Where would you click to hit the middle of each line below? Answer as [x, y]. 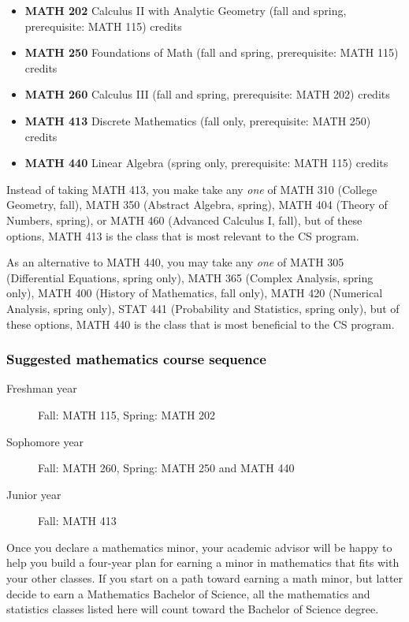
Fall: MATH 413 [77, 521]
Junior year [34, 494]
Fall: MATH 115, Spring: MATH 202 [127, 414]
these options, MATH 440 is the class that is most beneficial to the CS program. [201, 324]
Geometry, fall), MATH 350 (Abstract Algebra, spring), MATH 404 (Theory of [197, 205]
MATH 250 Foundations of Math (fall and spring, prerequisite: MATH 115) [212, 52]
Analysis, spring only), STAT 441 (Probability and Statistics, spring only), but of [203, 308]
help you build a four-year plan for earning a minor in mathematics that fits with [203, 562]
